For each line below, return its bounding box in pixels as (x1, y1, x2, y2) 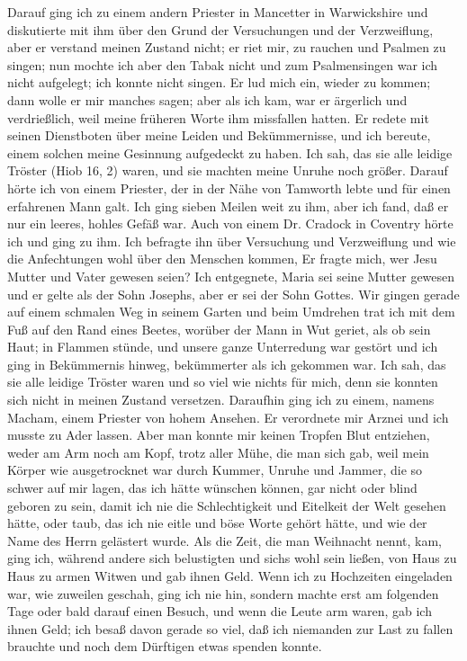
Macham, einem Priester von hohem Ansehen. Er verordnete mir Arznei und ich (7, 407, 449, 426)
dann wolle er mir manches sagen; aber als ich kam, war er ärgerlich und (7, 90, 408, 109)
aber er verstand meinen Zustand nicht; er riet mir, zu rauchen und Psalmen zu (7, 38, 446, 57)
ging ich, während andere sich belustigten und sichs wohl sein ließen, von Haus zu (7, 549, 457, 567)
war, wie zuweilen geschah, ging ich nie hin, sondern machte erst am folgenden (7, 584, 439, 603)
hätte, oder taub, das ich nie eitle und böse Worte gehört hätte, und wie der (7, 514, 427, 532)
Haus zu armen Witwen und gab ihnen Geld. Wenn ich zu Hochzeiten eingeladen (7, 567, 453, 585)
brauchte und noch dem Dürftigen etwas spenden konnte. (7, 637, 322, 656)
